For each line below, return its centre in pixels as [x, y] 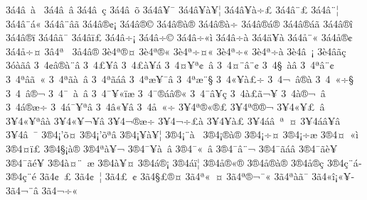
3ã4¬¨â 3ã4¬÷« [42, 190]
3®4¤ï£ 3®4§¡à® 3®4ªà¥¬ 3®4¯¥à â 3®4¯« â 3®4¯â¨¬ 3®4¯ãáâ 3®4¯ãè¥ [172, 148]
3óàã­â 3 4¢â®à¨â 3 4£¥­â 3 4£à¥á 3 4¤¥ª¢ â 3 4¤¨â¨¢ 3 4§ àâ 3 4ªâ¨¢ [170, 65]
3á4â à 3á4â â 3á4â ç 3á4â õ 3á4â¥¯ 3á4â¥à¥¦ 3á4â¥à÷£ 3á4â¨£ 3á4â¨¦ [172, 9]
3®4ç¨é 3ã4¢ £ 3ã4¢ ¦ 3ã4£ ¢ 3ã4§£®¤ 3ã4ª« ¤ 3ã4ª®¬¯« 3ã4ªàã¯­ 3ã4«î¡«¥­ [180, 176]
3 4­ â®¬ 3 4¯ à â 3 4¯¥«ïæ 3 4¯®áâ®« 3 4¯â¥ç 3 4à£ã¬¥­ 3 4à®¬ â [166, 93]
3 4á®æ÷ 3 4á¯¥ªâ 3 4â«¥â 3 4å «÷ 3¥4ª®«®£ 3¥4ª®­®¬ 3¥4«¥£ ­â [165, 107]
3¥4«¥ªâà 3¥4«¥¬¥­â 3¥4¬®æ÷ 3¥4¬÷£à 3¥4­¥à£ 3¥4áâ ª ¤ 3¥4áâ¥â [173, 120]
